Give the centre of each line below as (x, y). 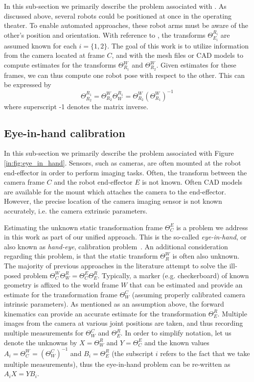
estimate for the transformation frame (61, 294)
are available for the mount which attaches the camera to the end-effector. (115, 191)
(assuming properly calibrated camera (189, 294)
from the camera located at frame (54, 55)
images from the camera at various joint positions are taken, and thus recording (124, 323)
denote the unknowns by (41, 342)
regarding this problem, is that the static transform (81, 256)
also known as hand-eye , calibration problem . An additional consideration (116, 246)
